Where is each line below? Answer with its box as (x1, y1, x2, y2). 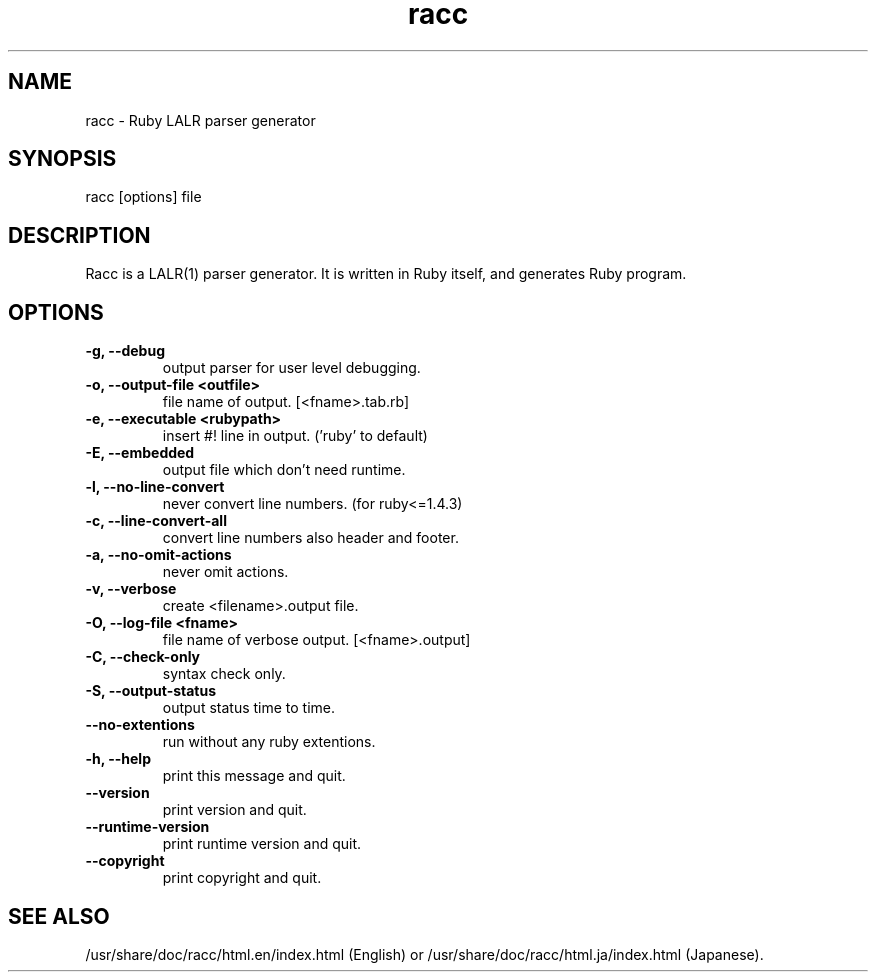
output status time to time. (162, 699, 336, 717)
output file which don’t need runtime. (162, 461, 406, 479)
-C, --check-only (85, 648, 201, 666)
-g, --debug (85, 342, 165, 360)
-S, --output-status (85, 682, 217, 700)
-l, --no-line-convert (85, 478, 225, 496)
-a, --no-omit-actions (85, 546, 232, 564)
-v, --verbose (85, 580, 177, 598)
